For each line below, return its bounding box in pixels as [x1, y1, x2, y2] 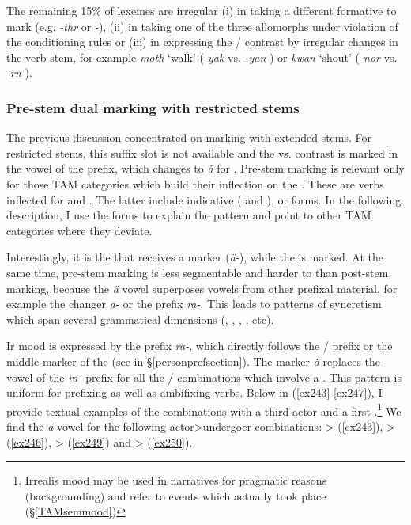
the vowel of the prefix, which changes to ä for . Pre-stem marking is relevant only [6, 160, 405, 177]
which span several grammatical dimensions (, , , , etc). [6, 310, 274, 327]
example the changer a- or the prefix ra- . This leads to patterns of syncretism [6, 295, 382, 312]
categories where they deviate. [6, 222, 153, 238]
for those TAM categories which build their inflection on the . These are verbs [6, 175, 384, 192]
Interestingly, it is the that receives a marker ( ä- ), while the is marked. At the [6, 249, 383, 265]
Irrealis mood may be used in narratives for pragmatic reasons [25, 472, 327, 489]
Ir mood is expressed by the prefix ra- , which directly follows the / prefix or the [6, 337, 393, 354]
